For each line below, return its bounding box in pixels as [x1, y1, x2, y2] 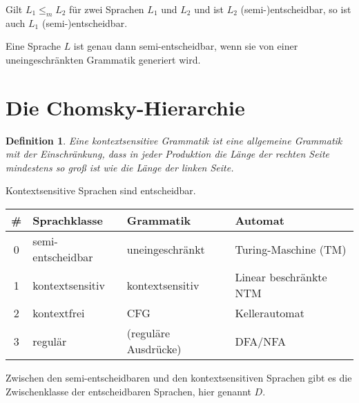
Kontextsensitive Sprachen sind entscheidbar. [6, 183, 196, 198]
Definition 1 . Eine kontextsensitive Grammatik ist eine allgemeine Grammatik [6, 133, 342, 147]
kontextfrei [32, 305, 85, 321]
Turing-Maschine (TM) [235, 241, 347, 257]
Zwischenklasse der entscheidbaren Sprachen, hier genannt [6, 384, 251, 398]
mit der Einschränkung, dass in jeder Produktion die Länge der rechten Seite [6, 147, 329, 161]
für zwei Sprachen [69, 2, 144, 16]
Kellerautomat [235, 305, 304, 321]
